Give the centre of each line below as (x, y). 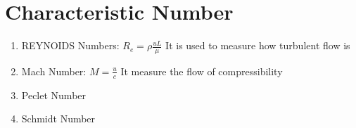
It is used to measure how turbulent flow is (258, 45)
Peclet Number (54, 95)
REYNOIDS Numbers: (70, 45)
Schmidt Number (58, 119)
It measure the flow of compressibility (202, 71)
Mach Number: (54, 71)
